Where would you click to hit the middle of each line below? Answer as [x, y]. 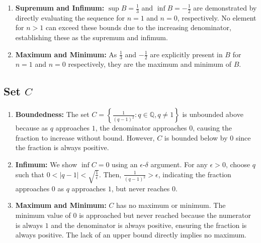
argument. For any [179, 164]
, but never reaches [141, 188]
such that [30, 174]
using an [125, 164]
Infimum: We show [46, 164]
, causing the [212, 128]
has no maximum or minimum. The [171, 205]
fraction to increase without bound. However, [85, 137]
